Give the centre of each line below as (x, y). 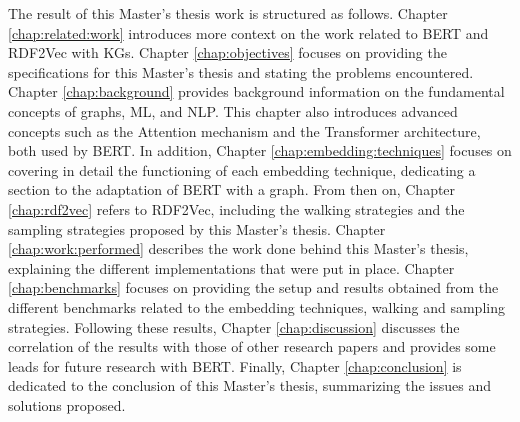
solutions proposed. (67, 404)
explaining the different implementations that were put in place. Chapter (231, 267)
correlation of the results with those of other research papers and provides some (252, 346)
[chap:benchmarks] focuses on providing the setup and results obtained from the (253, 287)
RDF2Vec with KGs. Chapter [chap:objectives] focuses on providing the (227, 52)
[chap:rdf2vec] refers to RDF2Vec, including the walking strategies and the (236, 208)
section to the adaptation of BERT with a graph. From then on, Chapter (232, 189)
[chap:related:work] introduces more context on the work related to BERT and (248, 32)
